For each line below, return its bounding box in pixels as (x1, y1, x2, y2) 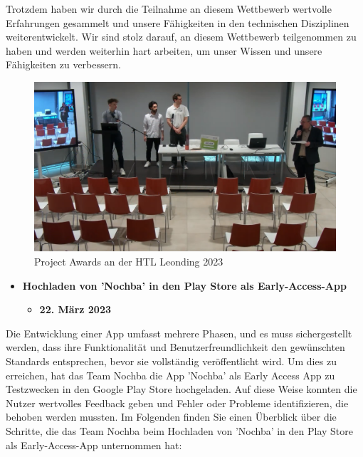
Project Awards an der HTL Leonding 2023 (34, 254, 223, 269)
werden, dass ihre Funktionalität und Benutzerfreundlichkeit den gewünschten (6, 340, 345, 354)
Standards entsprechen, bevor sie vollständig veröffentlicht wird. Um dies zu (6, 354, 337, 369)
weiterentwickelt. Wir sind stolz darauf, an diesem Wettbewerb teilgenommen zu (6, 29, 357, 44)
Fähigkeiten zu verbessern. (6, 57, 121, 72)
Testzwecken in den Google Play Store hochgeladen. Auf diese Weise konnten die (6, 382, 357, 396)
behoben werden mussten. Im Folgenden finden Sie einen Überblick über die (6, 409, 337, 424)
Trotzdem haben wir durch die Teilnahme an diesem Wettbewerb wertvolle (6, 1, 332, 16)
